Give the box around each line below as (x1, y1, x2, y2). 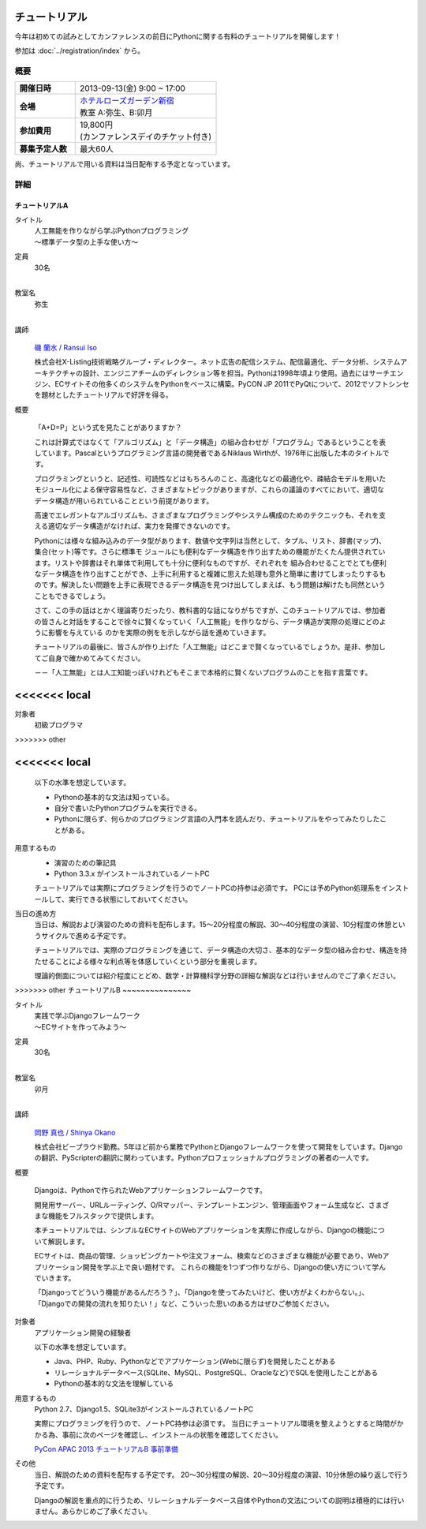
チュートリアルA (14, 200, 69, 210)
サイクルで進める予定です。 (40, 931, 130, 940)
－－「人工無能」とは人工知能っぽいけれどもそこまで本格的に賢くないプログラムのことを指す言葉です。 (34, 667, 372, 678)
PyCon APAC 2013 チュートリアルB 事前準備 (34, 1445, 179, 1454)
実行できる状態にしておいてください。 (68, 894, 192, 903)
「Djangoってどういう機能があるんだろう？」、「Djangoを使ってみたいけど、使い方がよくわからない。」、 (34, 1288, 369, 1297)
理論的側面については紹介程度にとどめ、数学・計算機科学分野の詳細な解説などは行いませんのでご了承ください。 (34, 971, 400, 981)
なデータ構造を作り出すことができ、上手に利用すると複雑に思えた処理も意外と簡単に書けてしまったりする (34, 569, 379, 578)
